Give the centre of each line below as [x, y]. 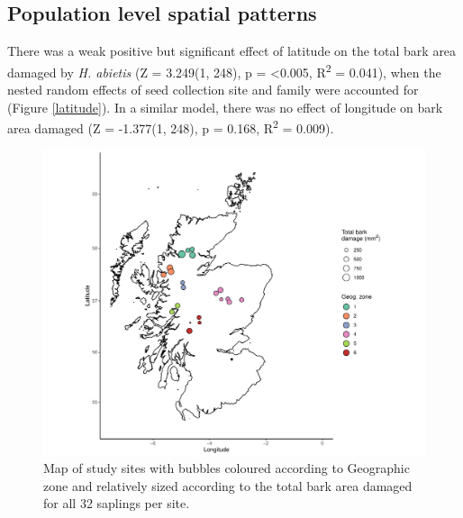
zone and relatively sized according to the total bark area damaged [228, 485]
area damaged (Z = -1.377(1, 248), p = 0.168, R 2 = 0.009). [171, 127]
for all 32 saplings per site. [117, 503]
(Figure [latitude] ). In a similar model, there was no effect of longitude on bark [225, 107]
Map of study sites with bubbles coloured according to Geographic [227, 468]
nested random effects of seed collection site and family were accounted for [213, 90]
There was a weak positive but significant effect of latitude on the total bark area [232, 51]
